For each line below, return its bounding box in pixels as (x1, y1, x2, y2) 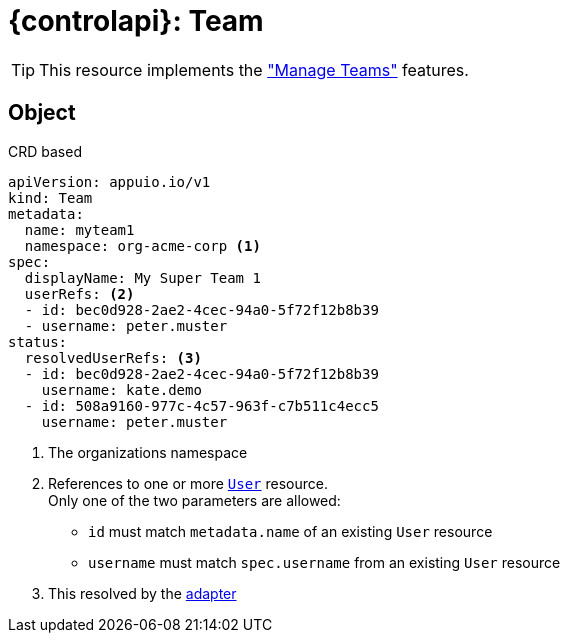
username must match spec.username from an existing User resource (88, 553, 561, 571)
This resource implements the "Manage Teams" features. (39, 59, 469, 80)
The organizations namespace (48, 443, 248, 461)
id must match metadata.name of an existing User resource (88, 522, 493, 540)
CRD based (8, 142, 82, 160)
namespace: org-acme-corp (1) (24, 237, 261, 254)
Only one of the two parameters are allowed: (48, 491, 341, 509)
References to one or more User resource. (48, 474, 328, 492)
